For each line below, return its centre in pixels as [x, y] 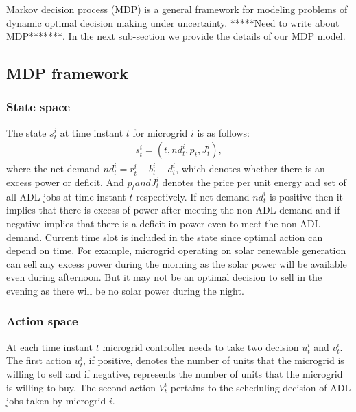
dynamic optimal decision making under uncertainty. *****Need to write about [173, 22]
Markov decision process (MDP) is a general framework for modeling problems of [177, 9]
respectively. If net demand [193, 196]
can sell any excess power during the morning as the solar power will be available [177, 263]
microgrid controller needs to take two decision [201, 346]
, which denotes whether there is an [250, 169]
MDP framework [67, 73]
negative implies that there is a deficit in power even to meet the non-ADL [164, 223]
